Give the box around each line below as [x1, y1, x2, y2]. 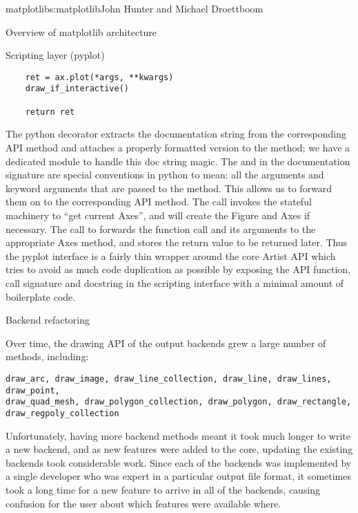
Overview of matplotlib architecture [6, 24, 157, 39]
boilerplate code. [6, 289, 76, 304]
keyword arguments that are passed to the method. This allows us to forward [6, 180, 332, 195]
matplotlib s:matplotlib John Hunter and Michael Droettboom [6, 1, 263, 15]
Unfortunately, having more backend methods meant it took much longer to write [6, 428, 350, 442]
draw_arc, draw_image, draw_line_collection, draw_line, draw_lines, [6, 373, 332, 384]
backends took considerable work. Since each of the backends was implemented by [6, 455, 352, 469]
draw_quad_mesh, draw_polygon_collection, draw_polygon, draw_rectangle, [6, 397, 352, 407]
